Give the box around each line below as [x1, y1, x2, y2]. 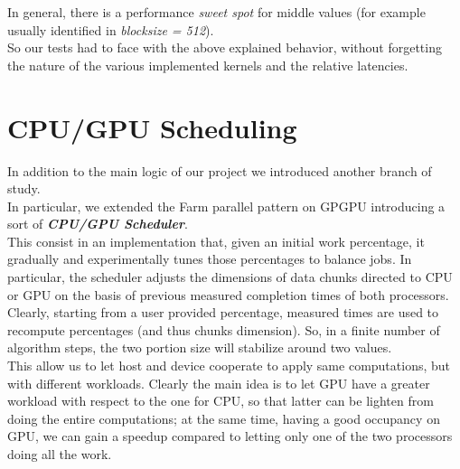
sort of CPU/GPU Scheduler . [7, 214, 188, 233]
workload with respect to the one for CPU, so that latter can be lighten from [7, 391, 434, 410]
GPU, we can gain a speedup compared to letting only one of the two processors [7, 427, 453, 446]
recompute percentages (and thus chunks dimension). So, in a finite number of [7, 320, 440, 339]
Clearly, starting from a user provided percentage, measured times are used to [7, 303, 439, 322]
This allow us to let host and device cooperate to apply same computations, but [7, 356, 451, 375]
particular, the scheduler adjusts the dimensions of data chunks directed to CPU [7, 267, 453, 286]
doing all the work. [7, 445, 112, 463]
